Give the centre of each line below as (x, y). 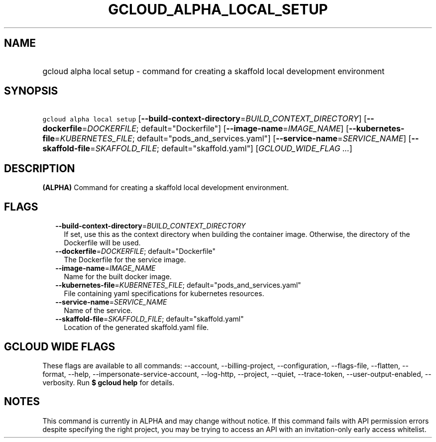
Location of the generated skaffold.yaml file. (136, 328)
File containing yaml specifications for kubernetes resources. (164, 294)
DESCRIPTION (40, 168)
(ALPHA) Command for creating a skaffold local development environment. (166, 188)
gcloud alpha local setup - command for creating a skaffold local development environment (214, 71)
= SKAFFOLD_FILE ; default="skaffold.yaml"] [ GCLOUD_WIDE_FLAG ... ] (221, 149)
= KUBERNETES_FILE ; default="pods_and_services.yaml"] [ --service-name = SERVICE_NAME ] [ (233, 139)
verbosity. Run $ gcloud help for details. (109, 382)
